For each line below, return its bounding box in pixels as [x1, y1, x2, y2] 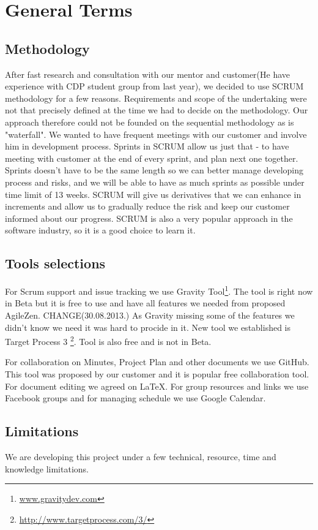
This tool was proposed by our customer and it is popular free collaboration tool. [5, 367, 309, 380]
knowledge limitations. [5, 462, 89, 475]
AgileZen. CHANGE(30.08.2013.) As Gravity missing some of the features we [5, 308, 295, 321]
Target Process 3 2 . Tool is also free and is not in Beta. [5, 333, 212, 347]
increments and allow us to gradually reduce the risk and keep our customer [5, 200, 290, 213]
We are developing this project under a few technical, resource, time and [5, 450, 276, 463]
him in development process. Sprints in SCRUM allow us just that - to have [5, 140, 289, 153]
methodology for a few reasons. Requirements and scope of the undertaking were [5, 91, 307, 104]
